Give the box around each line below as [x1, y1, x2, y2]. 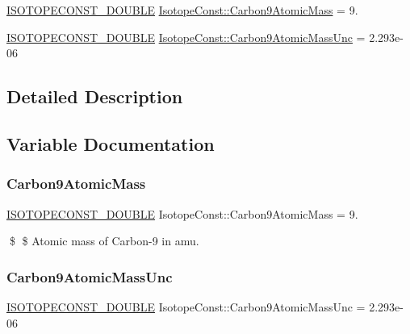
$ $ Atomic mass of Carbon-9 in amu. [9, 232, 199, 249]
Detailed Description [6, 84, 183, 109]
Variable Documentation [6, 131, 215, 156]
